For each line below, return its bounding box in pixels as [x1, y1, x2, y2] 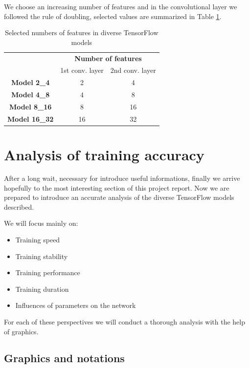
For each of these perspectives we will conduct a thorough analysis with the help [4, 317, 246, 326]
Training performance [15, 267, 80, 278]
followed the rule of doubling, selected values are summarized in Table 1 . [4, 11, 222, 21]
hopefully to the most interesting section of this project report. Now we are [4, 182, 229, 193]
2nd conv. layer [110, 65, 156, 75]
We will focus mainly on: [4, 218, 78, 228]
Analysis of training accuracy [4, 145, 204, 165]
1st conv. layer [60, 65, 104, 75]
